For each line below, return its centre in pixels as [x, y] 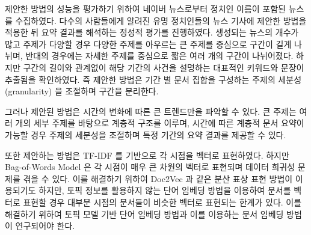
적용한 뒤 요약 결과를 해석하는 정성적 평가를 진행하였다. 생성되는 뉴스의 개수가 [152, 32]
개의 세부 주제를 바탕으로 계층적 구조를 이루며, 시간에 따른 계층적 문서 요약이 [160, 123]
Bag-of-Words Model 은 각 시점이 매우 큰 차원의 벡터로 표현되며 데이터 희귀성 [150, 167]
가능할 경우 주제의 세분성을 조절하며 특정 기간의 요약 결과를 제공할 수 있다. [146, 134]
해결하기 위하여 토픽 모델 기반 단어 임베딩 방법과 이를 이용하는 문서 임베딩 [144, 214]
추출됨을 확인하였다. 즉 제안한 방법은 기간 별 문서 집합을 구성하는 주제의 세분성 [153, 79]
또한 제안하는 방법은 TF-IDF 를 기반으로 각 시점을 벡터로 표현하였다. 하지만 [147, 155]
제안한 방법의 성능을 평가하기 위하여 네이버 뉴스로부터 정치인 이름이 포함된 [145, 8]
